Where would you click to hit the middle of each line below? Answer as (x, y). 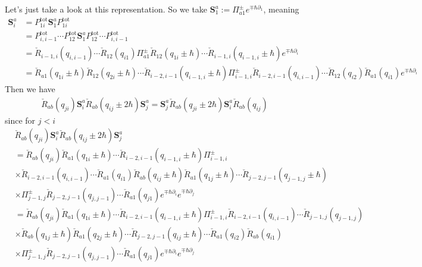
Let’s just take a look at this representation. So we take (106, 9)
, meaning (281, 9)
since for (20, 120)
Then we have (30, 89)
